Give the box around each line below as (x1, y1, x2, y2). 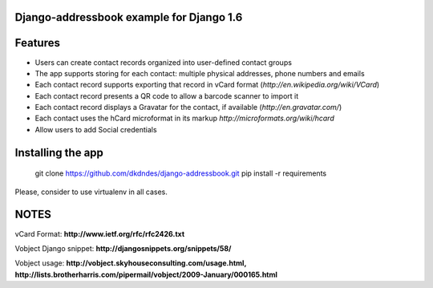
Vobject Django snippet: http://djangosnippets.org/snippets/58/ (14, 243, 232, 253)
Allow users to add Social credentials (34, 124, 157, 134)
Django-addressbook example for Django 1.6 (14, 10, 243, 24)
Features (14, 36, 60, 50)
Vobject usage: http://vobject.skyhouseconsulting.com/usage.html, (14, 258, 247, 268)
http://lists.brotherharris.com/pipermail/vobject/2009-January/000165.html (14, 270, 278, 279)
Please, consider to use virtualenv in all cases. (14, 187, 168, 197)
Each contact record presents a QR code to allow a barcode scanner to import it (34, 91, 299, 100)
